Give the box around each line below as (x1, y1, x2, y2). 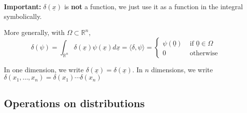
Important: (4, 1, 41, 11)
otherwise (189, 49, 218, 57)
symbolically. (4, 11, 42, 21)
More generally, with (4, 27, 65, 37)
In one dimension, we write (4, 64, 84, 74)
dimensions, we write (151, 64, 213, 74)
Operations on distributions (4, 95, 145, 110)
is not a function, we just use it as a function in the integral (64, 1, 243, 11)
